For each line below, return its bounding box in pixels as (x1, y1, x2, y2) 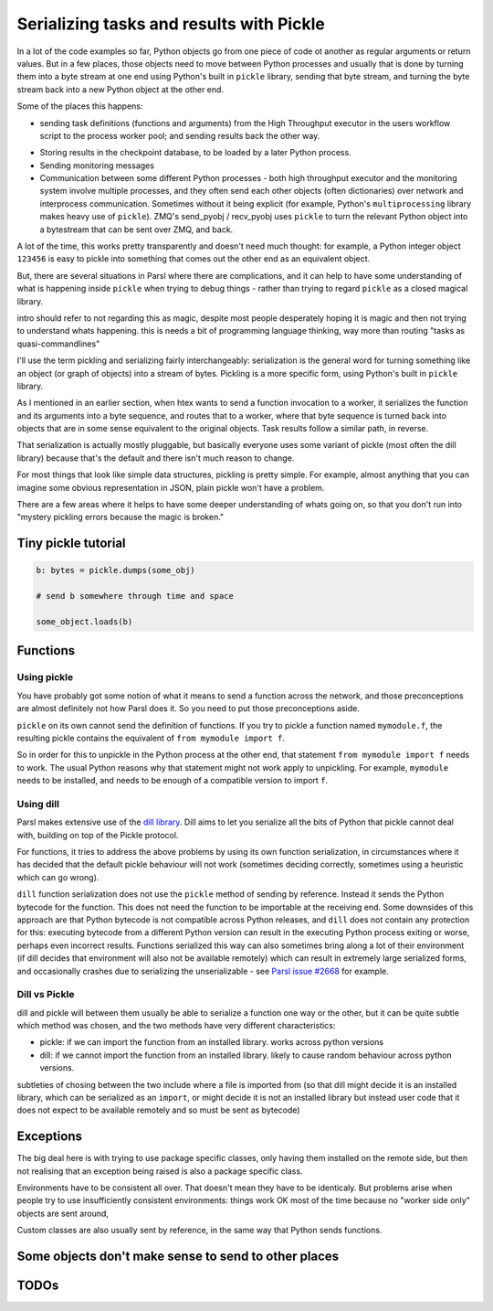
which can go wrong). (16, 871, 100, 882)
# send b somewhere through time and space (36, 591, 235, 602)
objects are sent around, (16, 1208, 110, 1219)
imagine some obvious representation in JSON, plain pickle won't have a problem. (16, 482, 325, 493)
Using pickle (16, 671, 74, 684)
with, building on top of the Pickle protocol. (16, 829, 179, 840)
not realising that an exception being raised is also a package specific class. (16, 1166, 303, 1177)
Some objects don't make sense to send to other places (16, 1249, 340, 1264)
